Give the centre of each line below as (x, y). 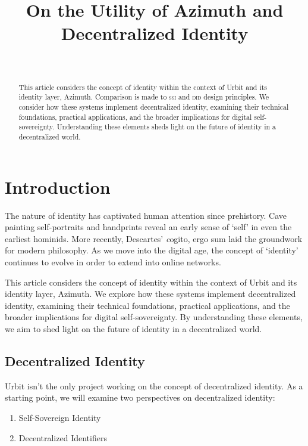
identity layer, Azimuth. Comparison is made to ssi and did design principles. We (144, 97)
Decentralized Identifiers (63, 437)
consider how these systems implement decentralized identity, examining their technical (154, 107)
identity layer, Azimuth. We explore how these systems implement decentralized (150, 294)
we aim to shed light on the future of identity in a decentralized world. (133, 328)
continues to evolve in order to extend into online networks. (113, 261)
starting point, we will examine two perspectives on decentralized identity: (140, 397)
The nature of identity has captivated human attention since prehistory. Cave (146, 215)
